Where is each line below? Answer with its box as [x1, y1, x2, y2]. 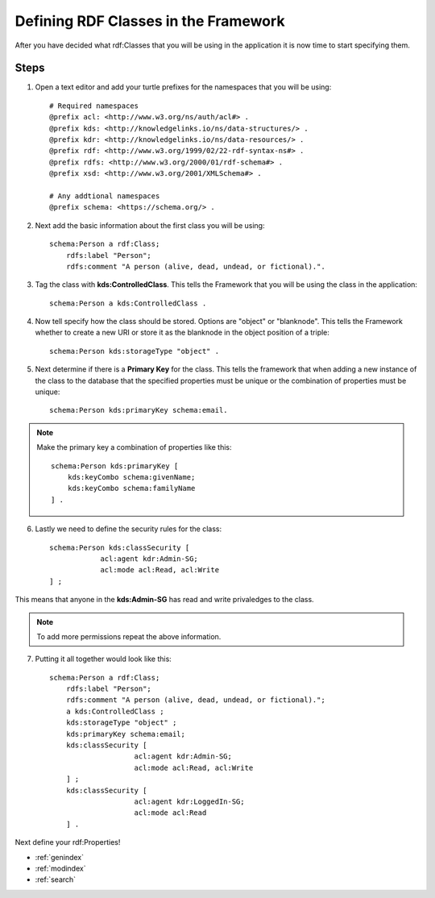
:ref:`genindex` [35, 852, 85, 862]
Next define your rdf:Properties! [14, 838, 121, 847]
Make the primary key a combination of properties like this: [36, 443, 233, 452]
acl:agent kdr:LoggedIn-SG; [134, 796, 245, 806]
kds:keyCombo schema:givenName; [67, 472, 196, 481]
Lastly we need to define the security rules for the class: [35, 524, 222, 534]
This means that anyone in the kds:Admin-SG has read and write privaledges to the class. [14, 595, 314, 605]
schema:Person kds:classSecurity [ [49, 543, 190, 552]
